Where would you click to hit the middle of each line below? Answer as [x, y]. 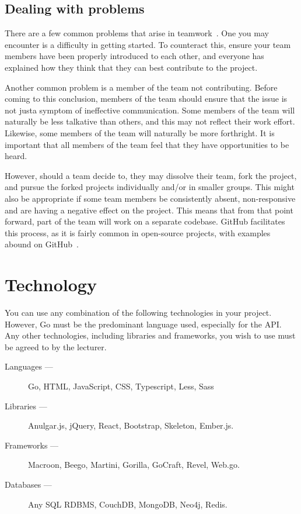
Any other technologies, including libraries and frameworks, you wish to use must [150, 335]
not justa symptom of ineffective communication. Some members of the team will [150, 110]
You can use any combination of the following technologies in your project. [138, 313]
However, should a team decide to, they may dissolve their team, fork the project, [151, 175]
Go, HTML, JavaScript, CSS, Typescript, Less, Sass [121, 386]
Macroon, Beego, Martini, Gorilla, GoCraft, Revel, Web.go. [134, 465]
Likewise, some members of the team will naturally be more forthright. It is [140, 132]
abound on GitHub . [42, 244]
